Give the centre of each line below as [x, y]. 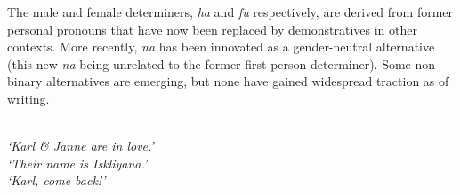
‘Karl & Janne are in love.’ [81, 146]
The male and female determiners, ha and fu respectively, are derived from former [230, 12]
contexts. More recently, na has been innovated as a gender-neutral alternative [221, 47]
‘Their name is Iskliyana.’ [77, 163]
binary [25, 81]
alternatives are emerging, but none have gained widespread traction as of [248, 81]
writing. [28, 98]
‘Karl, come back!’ [56, 180]
